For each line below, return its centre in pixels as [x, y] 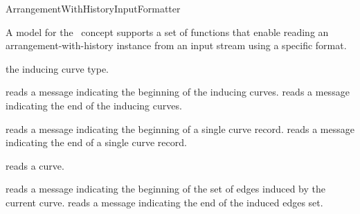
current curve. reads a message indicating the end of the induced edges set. [164, 202]
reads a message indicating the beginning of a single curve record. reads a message [180, 128]
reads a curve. [35, 165]
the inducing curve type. [57, 68]
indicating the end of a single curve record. [96, 142]
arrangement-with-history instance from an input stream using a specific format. [176, 45]
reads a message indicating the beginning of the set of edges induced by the [166, 189]
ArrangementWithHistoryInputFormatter [93, 8]
